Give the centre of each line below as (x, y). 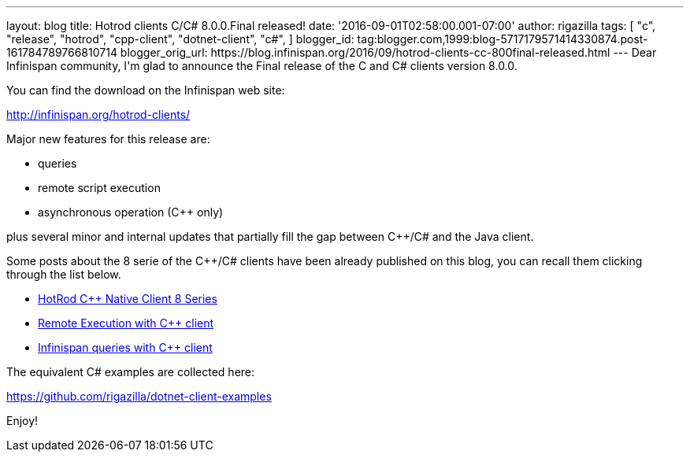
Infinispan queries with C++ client (125, 347)
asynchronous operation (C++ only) (131, 212)
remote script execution (99, 188)
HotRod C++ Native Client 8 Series (128, 299)
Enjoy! (22, 421)
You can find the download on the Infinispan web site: (146, 90)
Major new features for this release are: (108, 139)
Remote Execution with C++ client (126, 323)
